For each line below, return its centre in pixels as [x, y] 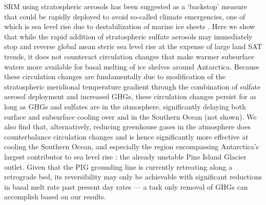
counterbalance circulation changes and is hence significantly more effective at [126, 136]
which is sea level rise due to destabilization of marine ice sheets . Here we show [130, 26]
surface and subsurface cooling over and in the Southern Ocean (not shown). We [130, 116]
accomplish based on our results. [55, 197]
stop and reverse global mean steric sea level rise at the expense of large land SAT [133, 46]
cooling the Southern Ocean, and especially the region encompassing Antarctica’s [132, 146]
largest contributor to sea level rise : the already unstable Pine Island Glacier [125, 156]
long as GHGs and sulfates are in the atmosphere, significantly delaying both [125, 106]
